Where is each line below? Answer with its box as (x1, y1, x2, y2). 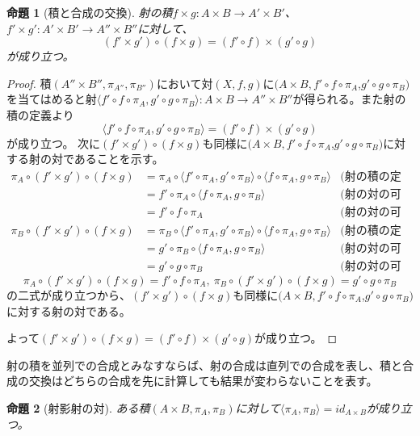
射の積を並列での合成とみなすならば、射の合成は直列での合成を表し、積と (6, 356, 402, 373)
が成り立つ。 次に (6, 134, 101, 151)
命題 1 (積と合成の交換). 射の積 (6, 4, 173, 20)
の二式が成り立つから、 (6, 286, 131, 303)
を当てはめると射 (6, 90, 97, 107)
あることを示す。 (73, 150, 164, 167)
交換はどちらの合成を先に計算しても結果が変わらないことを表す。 (28, 372, 378, 389)
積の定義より (6, 106, 74, 123)
